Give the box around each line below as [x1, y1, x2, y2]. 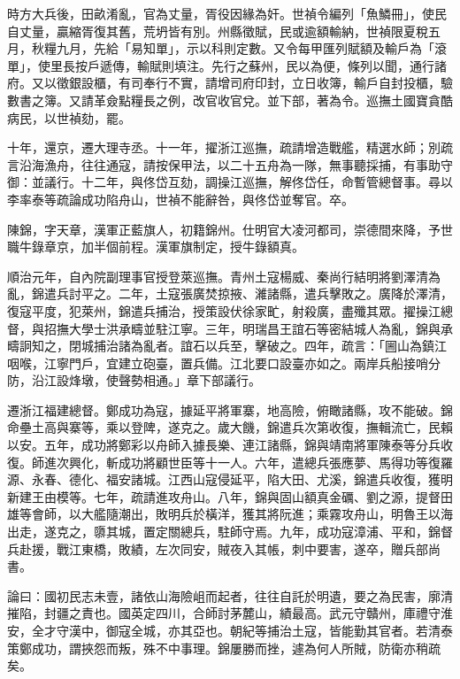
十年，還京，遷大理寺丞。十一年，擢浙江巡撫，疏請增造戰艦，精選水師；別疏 [7, 138, 453, 157]
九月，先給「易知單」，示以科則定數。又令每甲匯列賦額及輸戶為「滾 [56, 39, 447, 58]
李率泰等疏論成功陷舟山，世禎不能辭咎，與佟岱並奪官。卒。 [7, 189, 354, 208]
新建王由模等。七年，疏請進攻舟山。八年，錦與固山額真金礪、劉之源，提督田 [7, 487, 453, 505]
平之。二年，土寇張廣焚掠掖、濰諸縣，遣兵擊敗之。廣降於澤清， [80, 284, 453, 303]
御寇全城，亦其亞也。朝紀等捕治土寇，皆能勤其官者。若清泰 [105, 621, 453, 639]
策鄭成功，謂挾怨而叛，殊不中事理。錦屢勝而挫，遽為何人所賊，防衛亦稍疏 [7, 638, 441, 657]
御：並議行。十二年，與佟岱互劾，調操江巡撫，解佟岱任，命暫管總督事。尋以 [7, 173, 453, 191]
